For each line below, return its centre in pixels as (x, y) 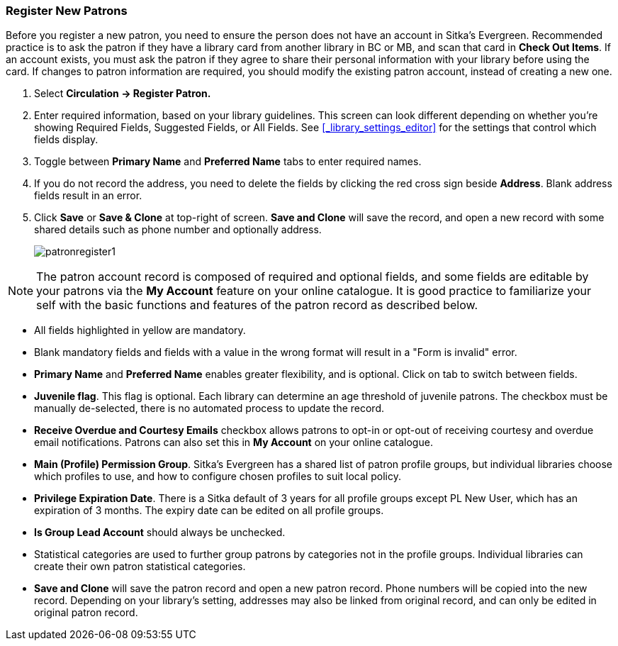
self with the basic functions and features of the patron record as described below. (257, 305)
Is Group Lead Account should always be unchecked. (160, 533)
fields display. (66, 140)
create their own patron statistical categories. (140, 567)
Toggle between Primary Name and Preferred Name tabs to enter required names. (228, 162)
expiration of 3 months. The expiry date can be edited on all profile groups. (209, 511)
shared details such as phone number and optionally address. (178, 230)
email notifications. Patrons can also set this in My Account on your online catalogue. (234, 442)
